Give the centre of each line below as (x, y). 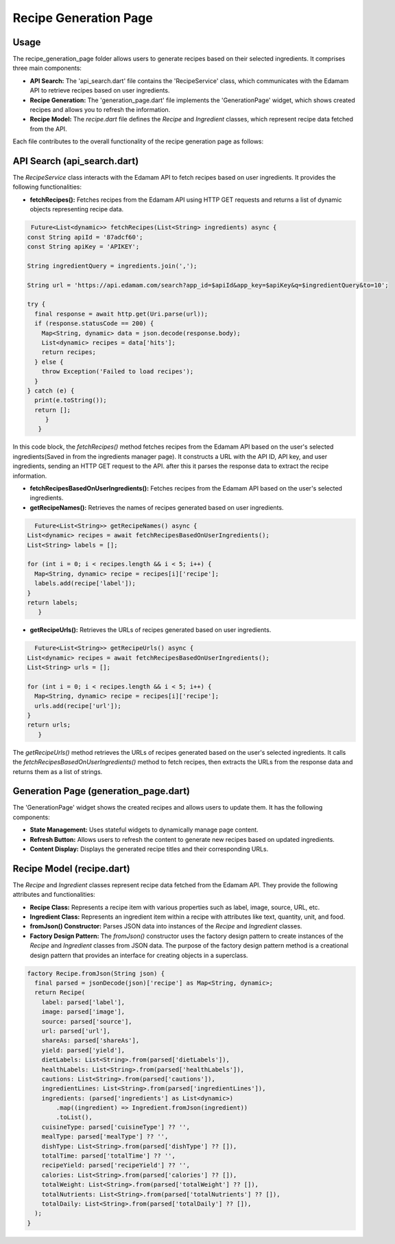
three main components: (47, 68)
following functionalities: (47, 187)
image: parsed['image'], (83, 1012)
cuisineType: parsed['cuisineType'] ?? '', (116, 1127)
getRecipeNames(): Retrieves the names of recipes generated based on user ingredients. (157, 507)
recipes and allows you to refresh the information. (100, 110)
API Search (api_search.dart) (76, 161)
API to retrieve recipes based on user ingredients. (100, 91)
